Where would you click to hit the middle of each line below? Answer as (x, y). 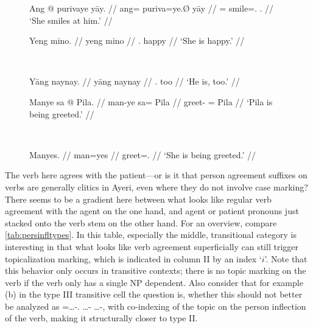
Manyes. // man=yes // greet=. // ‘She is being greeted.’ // (143, 154)
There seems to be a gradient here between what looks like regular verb (138, 199)
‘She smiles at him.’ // (71, 20)
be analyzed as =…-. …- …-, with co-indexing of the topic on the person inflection (156, 306)
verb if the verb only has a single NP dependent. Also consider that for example (154, 282)
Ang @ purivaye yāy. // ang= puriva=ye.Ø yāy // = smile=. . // (152, 8)
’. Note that (286, 258)
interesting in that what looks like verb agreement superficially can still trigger (152, 246)
